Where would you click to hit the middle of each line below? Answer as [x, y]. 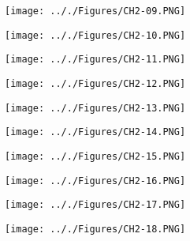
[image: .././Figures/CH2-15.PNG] [95, 156]
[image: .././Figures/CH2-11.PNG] [95, 60]
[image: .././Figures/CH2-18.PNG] [95, 229]
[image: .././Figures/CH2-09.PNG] [95, 11]
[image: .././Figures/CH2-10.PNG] [95, 35]
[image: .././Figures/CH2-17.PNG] [95, 205]
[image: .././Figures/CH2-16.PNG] [95, 181]
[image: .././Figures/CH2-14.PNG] [95, 132]
